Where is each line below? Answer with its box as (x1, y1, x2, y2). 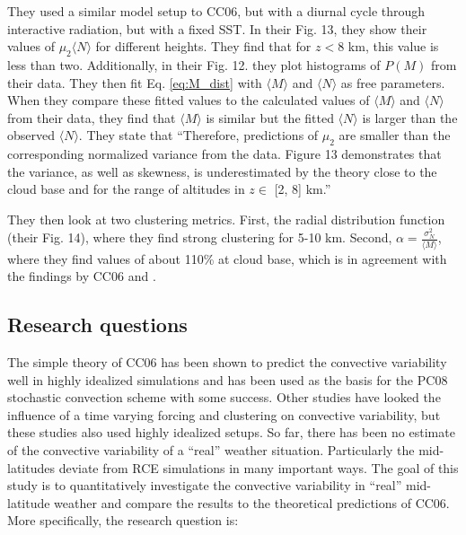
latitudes (7, 458, 55, 477)
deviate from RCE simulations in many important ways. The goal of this (58, 458, 459, 477)
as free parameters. (340, 73, 445, 92)
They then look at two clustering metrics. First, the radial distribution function (7, 209, 445, 228)
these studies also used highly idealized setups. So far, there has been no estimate (7, 423, 455, 442)
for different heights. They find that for (95, 37, 312, 56)
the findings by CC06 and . (7, 267, 156, 285)
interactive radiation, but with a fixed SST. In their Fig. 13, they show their (7, 19, 427, 38)
